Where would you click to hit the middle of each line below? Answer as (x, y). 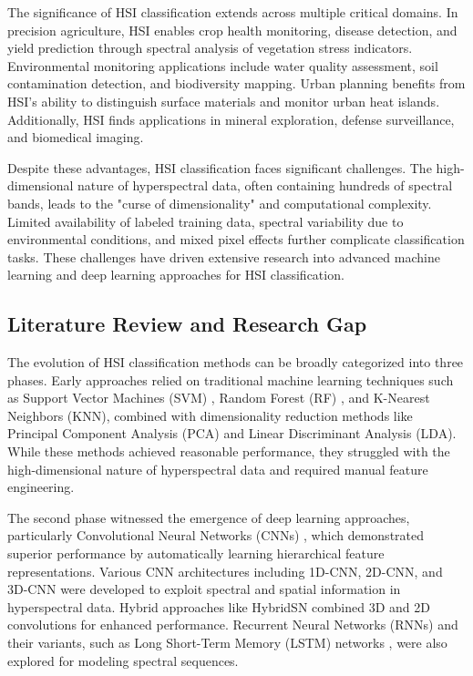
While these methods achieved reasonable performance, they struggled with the (229, 451)
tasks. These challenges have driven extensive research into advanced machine (224, 256)
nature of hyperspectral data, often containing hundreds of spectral (265, 185)
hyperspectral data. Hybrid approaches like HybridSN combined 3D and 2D (219, 606)
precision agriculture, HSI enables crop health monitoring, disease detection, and (232, 30)
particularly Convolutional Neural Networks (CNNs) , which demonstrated (216, 535)
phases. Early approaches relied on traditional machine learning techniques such (231, 379)
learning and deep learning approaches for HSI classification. (176, 275)
